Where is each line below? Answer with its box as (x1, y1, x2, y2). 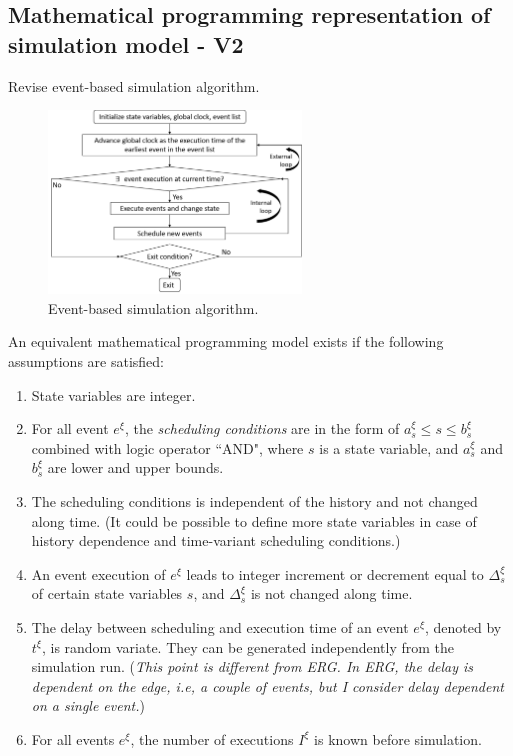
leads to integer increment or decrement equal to (186, 563, 484, 584)
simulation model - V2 (8, 28, 244, 59)
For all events (31, 728, 115, 749)
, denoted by (424, 616, 502, 637)
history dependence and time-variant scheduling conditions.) (31, 530, 401, 551)
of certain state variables (31, 583, 183, 604)
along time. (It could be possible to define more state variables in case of (31, 510, 477, 531)
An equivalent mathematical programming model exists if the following (8, 331, 444, 352)
